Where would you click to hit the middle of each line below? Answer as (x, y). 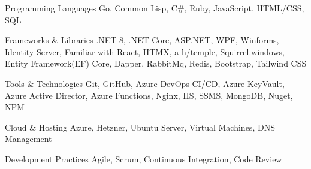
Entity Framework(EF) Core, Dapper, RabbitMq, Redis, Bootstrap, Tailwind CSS (156, 63)
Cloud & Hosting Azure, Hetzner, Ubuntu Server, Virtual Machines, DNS (140, 127)
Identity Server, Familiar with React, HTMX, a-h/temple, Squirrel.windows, (145, 51)
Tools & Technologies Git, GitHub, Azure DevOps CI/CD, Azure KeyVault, (145, 83)
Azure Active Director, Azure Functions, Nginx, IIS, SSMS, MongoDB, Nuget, (149, 95)
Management (28, 139)
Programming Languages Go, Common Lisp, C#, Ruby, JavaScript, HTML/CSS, (155, 8)
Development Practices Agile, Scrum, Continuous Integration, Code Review (144, 159)
